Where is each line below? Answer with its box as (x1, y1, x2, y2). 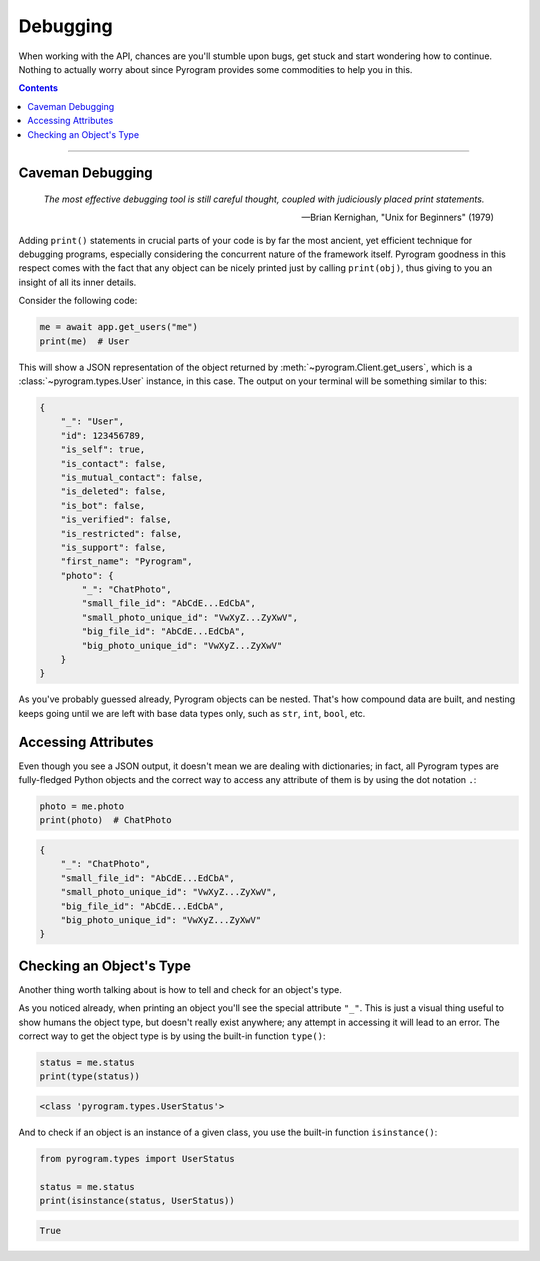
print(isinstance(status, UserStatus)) (39, 1195, 235, 1207)
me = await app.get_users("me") (39, 321, 199, 333)
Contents (18, 82, 59, 94)
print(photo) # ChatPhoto (39, 815, 172, 826)
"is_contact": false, (60, 458, 167, 469)
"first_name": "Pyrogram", (60, 556, 194, 567)
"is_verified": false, (60, 514, 172, 525)
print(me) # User (39, 335, 130, 347)
